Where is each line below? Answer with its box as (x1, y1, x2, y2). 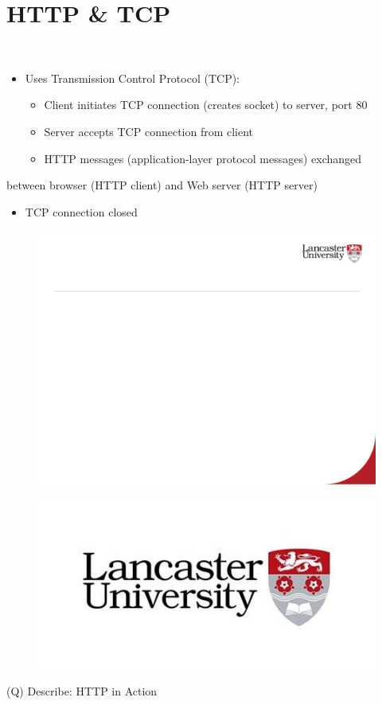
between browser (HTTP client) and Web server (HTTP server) (6, 177, 318, 193)
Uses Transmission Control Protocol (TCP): (25, 69, 240, 86)
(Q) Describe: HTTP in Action (6, 682, 158, 699)
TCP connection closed (25, 203, 138, 220)
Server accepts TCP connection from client (44, 123, 254, 139)
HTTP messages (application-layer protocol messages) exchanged (44, 150, 362, 166)
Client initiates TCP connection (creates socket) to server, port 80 (44, 96, 368, 113)
